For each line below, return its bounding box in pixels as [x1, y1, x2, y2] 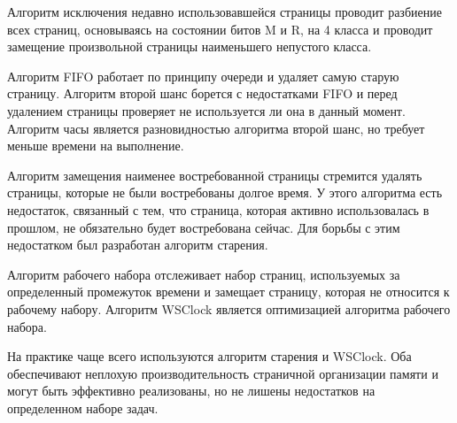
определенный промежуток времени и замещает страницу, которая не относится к [7, 282, 450, 301]
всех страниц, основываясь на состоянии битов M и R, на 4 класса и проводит [7, 19, 433, 38]
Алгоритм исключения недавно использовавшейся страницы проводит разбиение [7, 3, 442, 20]
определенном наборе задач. [7, 398, 159, 417]
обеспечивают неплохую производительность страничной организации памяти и [7, 364, 438, 382]
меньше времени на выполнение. [7, 136, 184, 155]
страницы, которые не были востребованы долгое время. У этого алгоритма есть [7, 183, 443, 202]
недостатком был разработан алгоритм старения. [7, 235, 268, 254]
